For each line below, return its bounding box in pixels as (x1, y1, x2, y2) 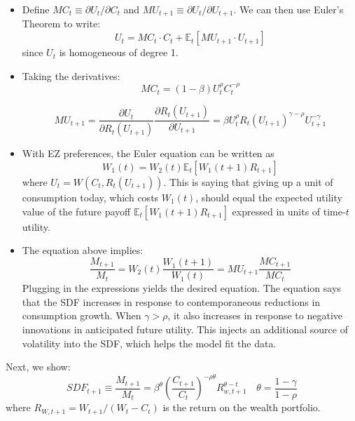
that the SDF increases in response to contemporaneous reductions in (22, 294, 321, 309)
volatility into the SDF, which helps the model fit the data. (22, 335, 277, 350)
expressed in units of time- (232, 203, 346, 218)
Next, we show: (6, 359, 71, 374)
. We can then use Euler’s (233, 2, 344, 16)
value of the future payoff (22, 203, 131, 218)
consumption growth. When (22, 308, 141, 323)
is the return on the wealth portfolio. (162, 400, 321, 415)
